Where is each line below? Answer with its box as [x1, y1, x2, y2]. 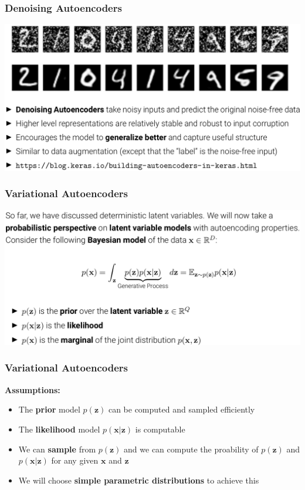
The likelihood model [18, 423, 100, 435]
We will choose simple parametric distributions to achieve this [18, 474, 259, 486]
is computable [135, 423, 185, 435]
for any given [51, 454, 99, 467]
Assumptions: [5, 383, 60, 396]
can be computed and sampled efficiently [108, 403, 255, 415]
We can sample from [18, 442, 96, 455]
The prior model [18, 403, 80, 415]
